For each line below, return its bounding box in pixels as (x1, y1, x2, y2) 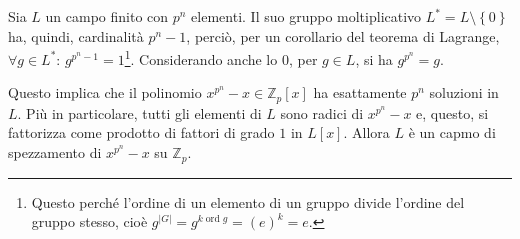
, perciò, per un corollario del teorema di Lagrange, (186, 25, 500, 46)
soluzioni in (429, 82, 499, 103)
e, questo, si (416, 102, 489, 123)
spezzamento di (8, 142, 102, 163)
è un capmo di (408, 122, 496, 143)
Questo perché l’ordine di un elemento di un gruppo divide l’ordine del (31, 191, 465, 212)
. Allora (343, 122, 390, 143)
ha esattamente (313, 82, 407, 103)
